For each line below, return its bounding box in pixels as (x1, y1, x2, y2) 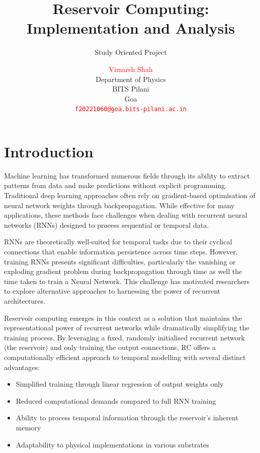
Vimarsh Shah (109, 63, 153, 74)
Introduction (4, 141, 94, 161)
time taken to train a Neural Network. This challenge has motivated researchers (4, 276, 250, 286)
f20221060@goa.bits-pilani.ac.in (75, 106, 187, 113)
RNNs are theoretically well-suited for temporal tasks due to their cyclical (4, 236, 232, 247)
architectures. (4, 296, 46, 306)
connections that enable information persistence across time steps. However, (4, 246, 238, 257)
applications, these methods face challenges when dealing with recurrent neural (4, 210, 247, 220)
